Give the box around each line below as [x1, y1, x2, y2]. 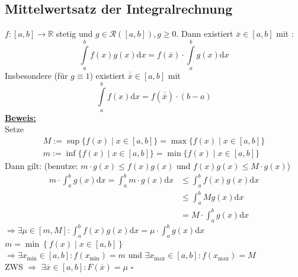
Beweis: [5, 111, 36, 123]
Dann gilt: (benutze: [5, 160, 78, 172]
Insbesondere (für [5, 69, 68, 81]
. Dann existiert [176, 27, 233, 40]
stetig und [56, 27, 93, 40]
